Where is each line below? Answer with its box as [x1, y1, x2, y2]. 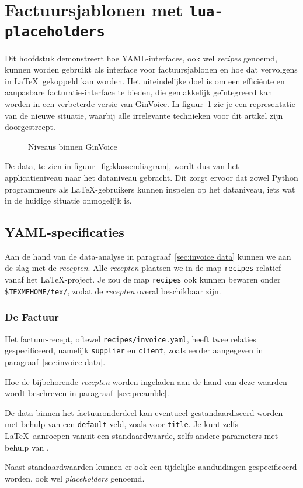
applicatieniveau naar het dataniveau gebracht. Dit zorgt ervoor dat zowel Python [5, 171, 298, 183]
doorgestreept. [5, 121, 55, 133]
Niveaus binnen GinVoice [28, 140, 117, 152]
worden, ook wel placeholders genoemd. [5, 472, 145, 484]
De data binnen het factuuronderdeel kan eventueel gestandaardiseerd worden [5, 406, 283, 418]
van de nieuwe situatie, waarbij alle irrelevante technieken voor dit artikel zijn [5, 109, 283, 121]
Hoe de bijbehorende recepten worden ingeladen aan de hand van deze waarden [5, 375, 287, 387]
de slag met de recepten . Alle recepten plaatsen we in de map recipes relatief [5, 262, 281, 274]
